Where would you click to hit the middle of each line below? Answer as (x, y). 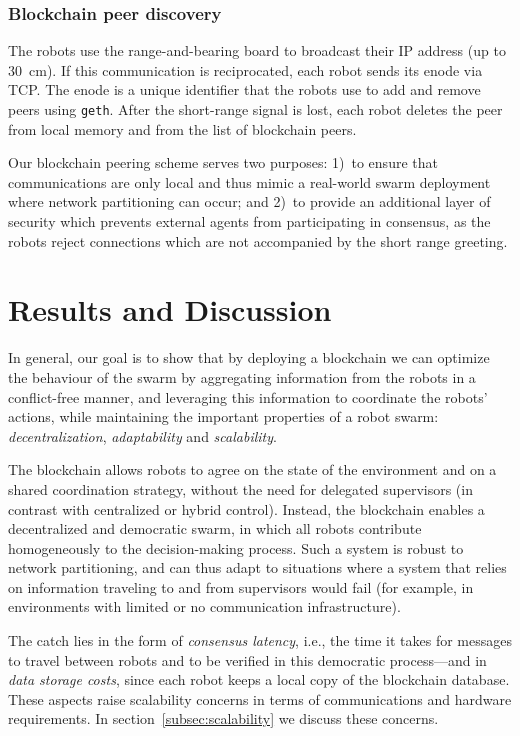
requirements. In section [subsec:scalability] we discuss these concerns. (223, 718)
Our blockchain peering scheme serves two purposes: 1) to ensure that (223, 162)
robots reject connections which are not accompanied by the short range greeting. (258, 240)
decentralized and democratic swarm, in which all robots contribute (215, 528)
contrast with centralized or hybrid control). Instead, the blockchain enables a (246, 508)
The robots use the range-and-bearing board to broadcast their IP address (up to (257, 50)
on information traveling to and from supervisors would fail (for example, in (241, 586)
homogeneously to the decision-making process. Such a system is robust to (236, 547)
